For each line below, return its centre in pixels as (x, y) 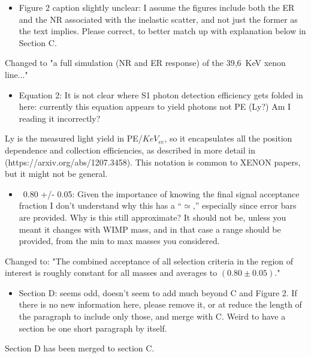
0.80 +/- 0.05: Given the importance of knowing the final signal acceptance (161, 193)
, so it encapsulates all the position (228, 138)
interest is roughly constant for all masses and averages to (111, 273)
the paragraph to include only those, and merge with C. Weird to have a (152, 316)
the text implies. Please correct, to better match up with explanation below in (162, 31)
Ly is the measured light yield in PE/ (74, 138)
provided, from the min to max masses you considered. (119, 241)
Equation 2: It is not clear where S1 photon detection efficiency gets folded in (161, 94)
